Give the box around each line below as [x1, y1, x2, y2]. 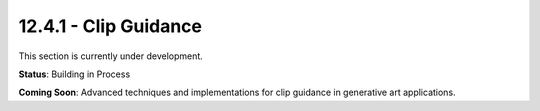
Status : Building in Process [18, 68, 131, 80]
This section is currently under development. [18, 50, 204, 62]
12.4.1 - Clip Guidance [18, 15, 203, 37]
